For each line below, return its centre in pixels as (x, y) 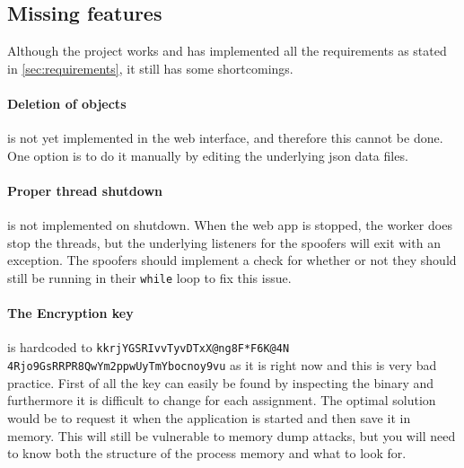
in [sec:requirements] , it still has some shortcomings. (150, 68)
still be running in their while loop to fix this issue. (149, 277)
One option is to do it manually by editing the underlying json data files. (208, 155)
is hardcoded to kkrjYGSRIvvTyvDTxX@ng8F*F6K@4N (149, 347)
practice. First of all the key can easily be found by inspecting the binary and (221, 382)
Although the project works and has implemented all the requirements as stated (227, 51)
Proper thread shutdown (85, 190)
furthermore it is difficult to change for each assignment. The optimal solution (222, 400)
